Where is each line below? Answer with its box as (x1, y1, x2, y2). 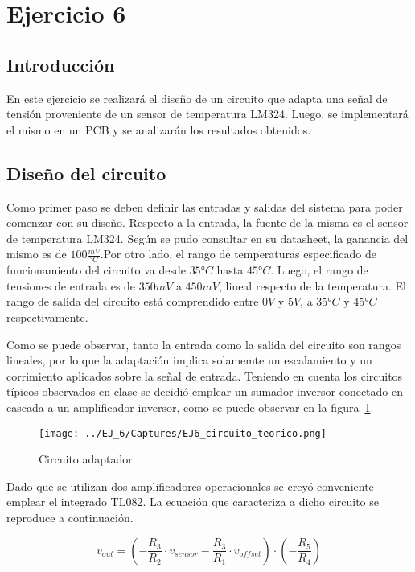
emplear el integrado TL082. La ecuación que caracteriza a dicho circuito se (6, 493, 379, 510)
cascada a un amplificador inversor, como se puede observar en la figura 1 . (6, 398, 374, 415)
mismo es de (6, 245, 67, 262)
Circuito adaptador (39, 451, 133, 467)
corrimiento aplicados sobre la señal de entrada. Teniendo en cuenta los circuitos (6, 367, 403, 384)
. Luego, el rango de (270, 261, 368, 278)
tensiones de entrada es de (6, 277, 136, 294)
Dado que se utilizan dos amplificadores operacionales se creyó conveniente (6, 477, 374, 494)
